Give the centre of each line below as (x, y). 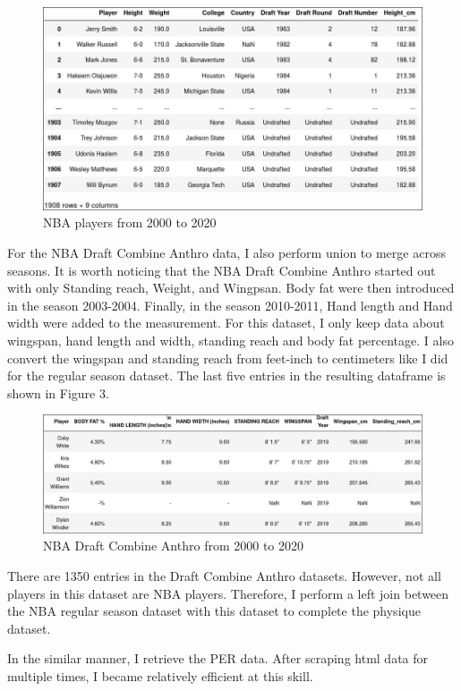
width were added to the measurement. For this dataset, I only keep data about (226, 323)
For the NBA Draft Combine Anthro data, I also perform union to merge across (226, 253)
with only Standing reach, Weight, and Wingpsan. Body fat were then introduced (231, 288)
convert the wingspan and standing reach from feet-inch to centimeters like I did (228, 358)
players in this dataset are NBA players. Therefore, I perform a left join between (228, 593)
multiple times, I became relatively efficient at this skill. (160, 676)
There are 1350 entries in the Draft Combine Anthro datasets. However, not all (224, 576)
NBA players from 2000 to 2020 (130, 222)
